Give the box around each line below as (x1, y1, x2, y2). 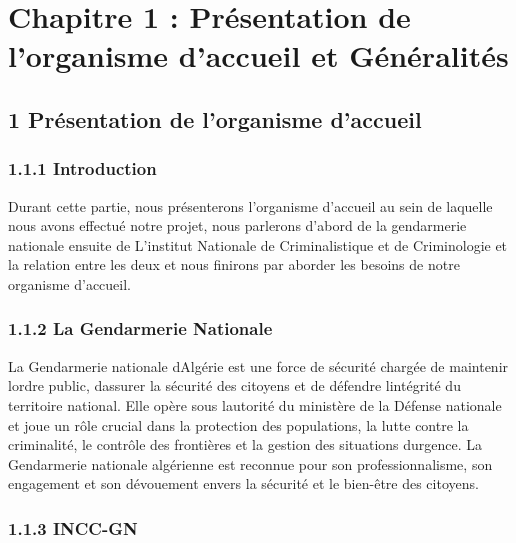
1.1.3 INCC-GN (8, 515, 138, 540)
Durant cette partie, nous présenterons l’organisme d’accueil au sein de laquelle (8, 195, 493, 216)
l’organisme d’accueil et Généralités (8, 35, 509, 76)
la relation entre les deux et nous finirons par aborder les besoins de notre (8, 254, 460, 275)
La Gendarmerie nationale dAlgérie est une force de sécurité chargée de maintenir (8, 355, 509, 376)
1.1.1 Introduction (8, 156, 157, 181)
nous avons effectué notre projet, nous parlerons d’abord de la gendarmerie (8, 215, 467, 236)
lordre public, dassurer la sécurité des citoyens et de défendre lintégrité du (8, 375, 461, 396)
